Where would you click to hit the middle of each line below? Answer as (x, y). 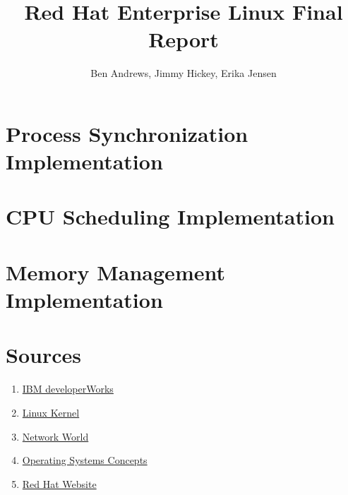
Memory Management (115, 272)
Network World (55, 436)
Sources (43, 355)
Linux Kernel (51, 412)
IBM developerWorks (68, 389)
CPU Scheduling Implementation (170, 216)
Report (184, 39)
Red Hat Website (59, 483)
